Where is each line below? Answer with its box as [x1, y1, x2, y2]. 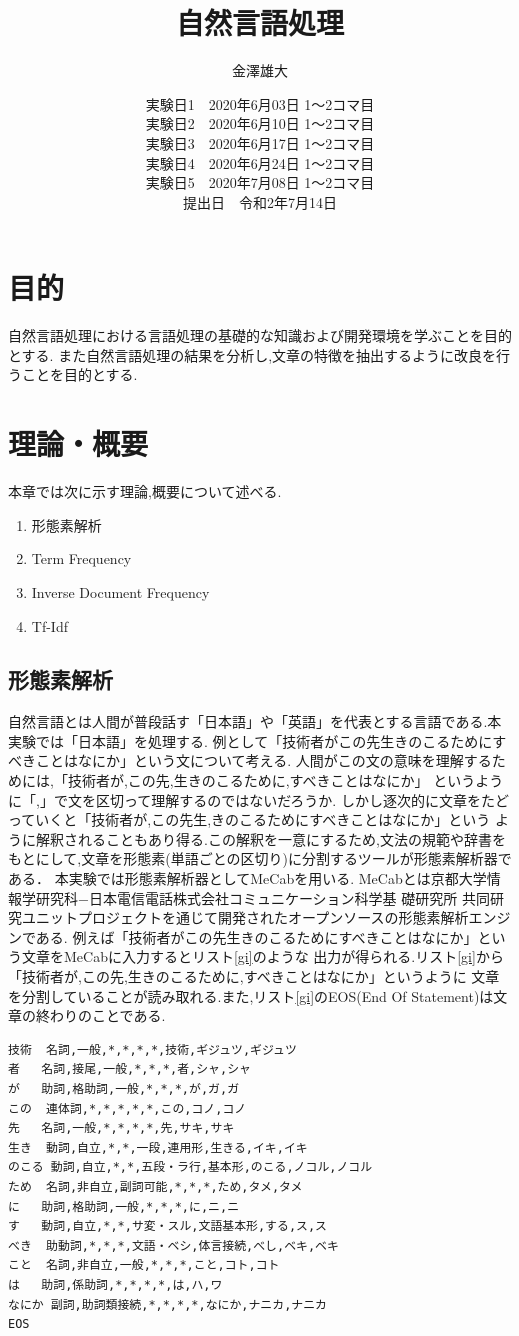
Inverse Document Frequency [31, 581, 210, 602]
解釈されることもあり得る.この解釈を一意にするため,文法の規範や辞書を [35, 828, 506, 849]
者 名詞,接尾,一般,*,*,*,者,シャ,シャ [8, 1062, 251, 1077]
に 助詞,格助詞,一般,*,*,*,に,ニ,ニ [8, 1199, 240, 1214]
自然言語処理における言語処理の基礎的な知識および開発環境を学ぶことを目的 [8, 325, 512, 346]
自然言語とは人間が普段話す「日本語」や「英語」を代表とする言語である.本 [8, 711, 502, 732]
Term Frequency [31, 548, 132, 569]
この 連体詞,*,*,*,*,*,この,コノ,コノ [8, 1101, 247, 1116]
